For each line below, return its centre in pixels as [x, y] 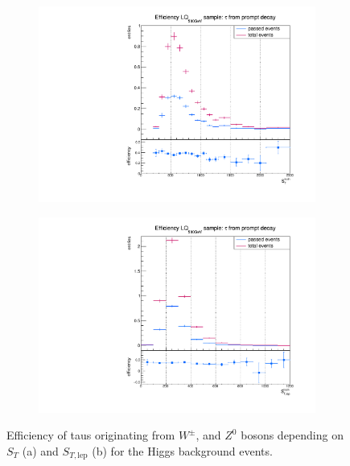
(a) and [40, 451]
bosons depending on [292, 435]
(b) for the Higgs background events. [182, 451]
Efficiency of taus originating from [91, 435]
